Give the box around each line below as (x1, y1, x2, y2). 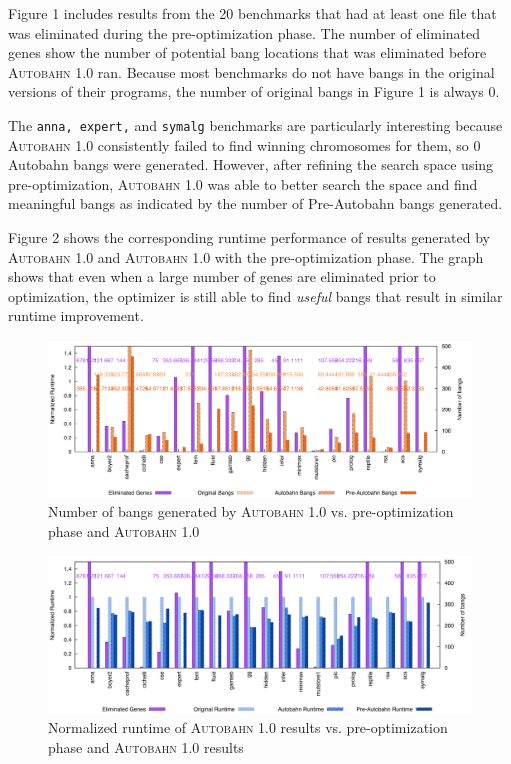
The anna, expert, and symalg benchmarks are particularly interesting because (8, 114, 503, 135)
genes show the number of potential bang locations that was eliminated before (8, 42, 487, 63)
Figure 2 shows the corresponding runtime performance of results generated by (8, 227, 490, 247)
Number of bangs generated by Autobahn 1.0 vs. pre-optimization (48, 501, 454, 522)
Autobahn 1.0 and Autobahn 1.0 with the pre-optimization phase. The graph (8, 246, 484, 267)
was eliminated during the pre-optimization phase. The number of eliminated (8, 22, 481, 43)
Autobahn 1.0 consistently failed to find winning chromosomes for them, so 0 (8, 134, 481, 155)
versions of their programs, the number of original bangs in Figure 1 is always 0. (8, 81, 500, 102)
